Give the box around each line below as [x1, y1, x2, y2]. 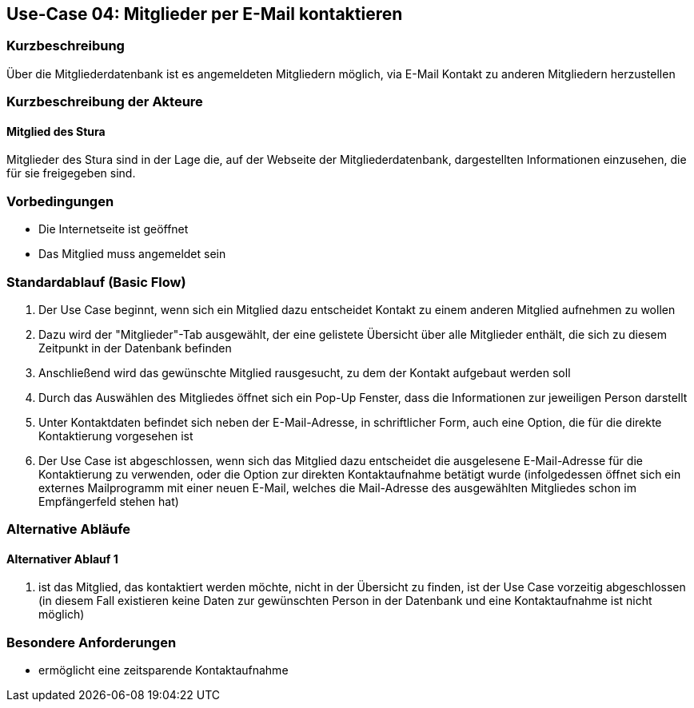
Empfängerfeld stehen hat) [38, 494, 179, 508]
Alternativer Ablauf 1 [6, 551, 118, 566]
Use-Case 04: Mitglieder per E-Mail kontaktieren [6, 4, 403, 24]
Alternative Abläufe [6, 521, 131, 538]
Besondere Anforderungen [6, 634, 177, 650]
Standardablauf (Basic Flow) [6, 273, 186, 290]
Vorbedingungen [6, 193, 114, 209]
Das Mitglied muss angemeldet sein [38, 247, 226, 261]
